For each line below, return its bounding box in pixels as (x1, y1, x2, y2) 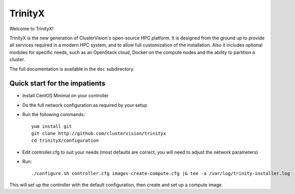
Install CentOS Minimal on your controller (22, 93, 109, 99)
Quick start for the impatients (9, 79, 106, 88)
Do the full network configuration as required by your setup (22, 102, 148, 108)
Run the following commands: (22, 112, 85, 118)
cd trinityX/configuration (31, 138, 99, 143)
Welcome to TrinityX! (9, 26, 54, 32)
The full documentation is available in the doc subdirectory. (9, 66, 135, 72)
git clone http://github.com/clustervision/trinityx (31, 131, 166, 136)
